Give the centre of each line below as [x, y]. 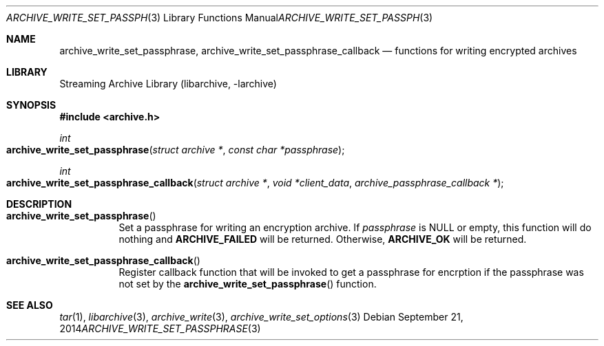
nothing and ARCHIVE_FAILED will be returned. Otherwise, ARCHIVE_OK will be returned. [323, 239]
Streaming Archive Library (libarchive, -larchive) [168, 84]
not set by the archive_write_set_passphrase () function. [248, 284]
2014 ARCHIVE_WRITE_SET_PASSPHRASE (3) [160, 328]
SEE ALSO [30, 305]
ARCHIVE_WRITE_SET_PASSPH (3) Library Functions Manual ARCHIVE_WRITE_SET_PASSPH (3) [220, 18]
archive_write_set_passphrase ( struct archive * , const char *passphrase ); [176, 150]
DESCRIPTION [39, 204]
